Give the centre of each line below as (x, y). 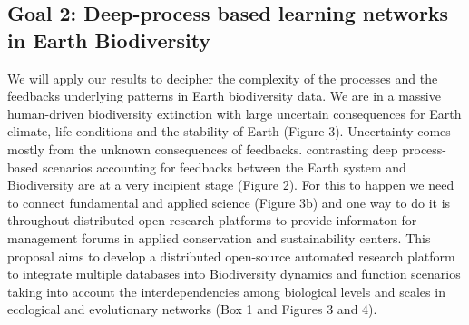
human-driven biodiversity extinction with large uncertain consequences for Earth (234, 113)
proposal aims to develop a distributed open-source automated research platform (231, 256)
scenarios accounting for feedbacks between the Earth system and (224, 167)
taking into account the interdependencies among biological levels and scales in (226, 291)
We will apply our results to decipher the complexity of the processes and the (223, 78)
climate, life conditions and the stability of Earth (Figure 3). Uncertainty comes (229, 131)
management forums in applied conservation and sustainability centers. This (219, 237)
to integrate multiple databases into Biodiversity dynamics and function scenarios (234, 274)
